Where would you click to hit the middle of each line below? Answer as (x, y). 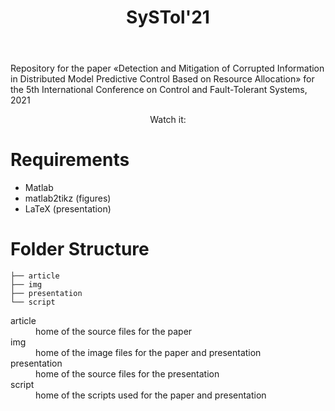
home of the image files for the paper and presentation (148, 353)
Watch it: (168, 120)
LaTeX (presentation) (68, 209)
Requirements (70, 160)
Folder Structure (80, 249)
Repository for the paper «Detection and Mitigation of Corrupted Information (167, 68)
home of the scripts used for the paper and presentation (151, 395)
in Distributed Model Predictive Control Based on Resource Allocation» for (162, 79)
